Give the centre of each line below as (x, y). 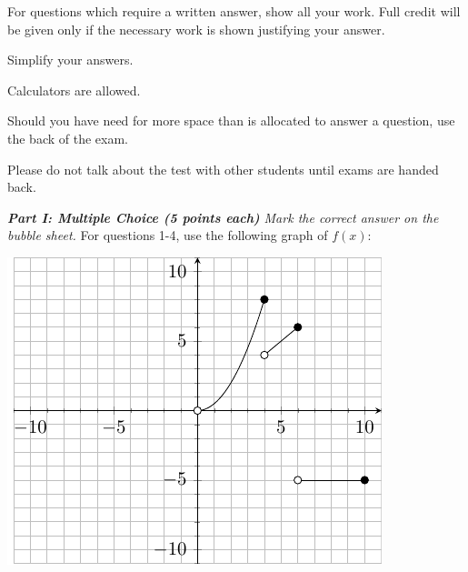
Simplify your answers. (70, 60)
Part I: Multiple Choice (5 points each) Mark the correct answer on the (223, 217)
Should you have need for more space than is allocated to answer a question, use (231, 120)
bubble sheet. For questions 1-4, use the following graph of (168, 235)
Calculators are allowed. (74, 90)
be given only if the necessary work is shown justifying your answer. (196, 29)
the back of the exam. (68, 138)
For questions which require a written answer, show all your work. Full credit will (234, 11)
